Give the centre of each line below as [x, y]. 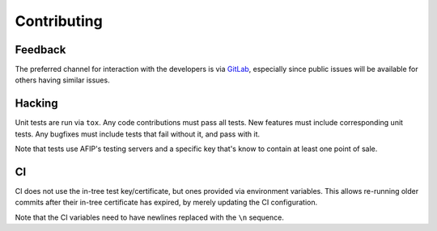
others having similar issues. [62, 80]
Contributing [59, 21]
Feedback [40, 50]
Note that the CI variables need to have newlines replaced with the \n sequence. [150, 217]
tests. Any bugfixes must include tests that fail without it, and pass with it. [138, 134]
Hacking [36, 104]
